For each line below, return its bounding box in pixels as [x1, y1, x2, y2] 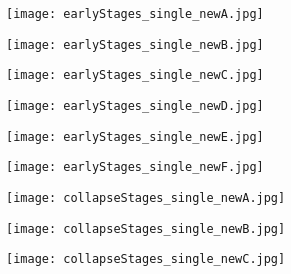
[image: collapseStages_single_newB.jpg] [6, 221, 286, 236]
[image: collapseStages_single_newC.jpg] [6, 252, 286, 267]
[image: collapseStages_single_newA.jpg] [6, 190, 286, 205]
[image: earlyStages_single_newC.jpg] [6, 68, 264, 83]
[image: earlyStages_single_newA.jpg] [6, 7, 264, 21]
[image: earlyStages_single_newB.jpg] [6, 37, 264, 52]
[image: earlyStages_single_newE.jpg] [6, 129, 264, 144]
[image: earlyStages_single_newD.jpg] [6, 98, 264, 113]
